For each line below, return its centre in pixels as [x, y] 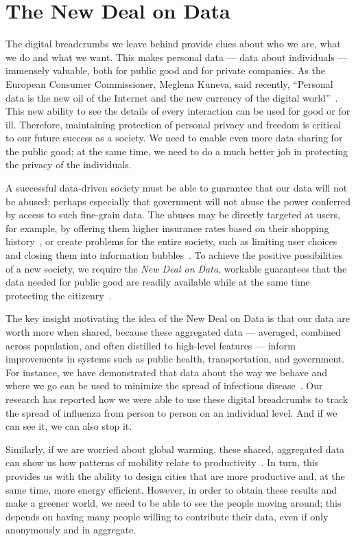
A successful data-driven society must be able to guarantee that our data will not [177, 188]
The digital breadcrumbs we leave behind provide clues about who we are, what [173, 44]
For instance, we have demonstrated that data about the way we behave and [167, 372]
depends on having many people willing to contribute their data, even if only [167, 516]
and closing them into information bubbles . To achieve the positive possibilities [174, 255]
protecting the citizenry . [59, 295]
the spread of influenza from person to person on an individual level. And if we [171, 412]
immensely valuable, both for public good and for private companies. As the [165, 70]
